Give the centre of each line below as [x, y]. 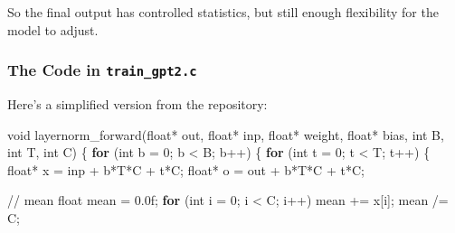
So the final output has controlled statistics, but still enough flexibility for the [223, 12]
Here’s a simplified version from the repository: [137, 103]
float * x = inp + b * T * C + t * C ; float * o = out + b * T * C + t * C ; [186, 169]
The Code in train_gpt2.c [102, 70]
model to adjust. [53, 29]
